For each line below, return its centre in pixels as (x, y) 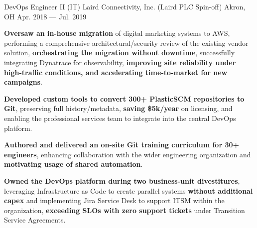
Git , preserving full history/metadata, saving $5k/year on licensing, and (118, 108)
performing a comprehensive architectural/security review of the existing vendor (126, 43)
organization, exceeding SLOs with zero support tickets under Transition (125, 210)
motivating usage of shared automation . (73, 164)
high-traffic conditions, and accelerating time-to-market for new (116, 72)
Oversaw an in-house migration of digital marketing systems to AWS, (117, 33)
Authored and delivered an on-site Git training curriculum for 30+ (122, 145)
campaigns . (23, 82)
